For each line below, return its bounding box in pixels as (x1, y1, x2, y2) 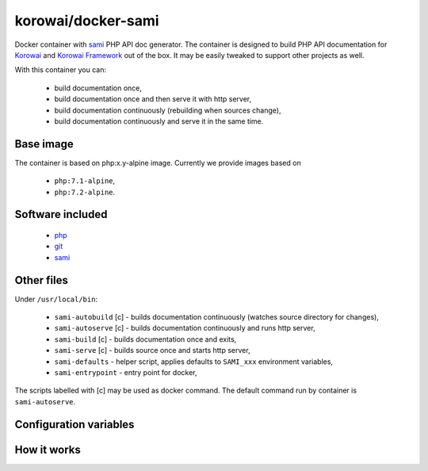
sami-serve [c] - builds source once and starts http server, (54, 346, 250, 355)
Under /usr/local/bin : (14, 294, 98, 304)
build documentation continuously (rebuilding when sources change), (54, 105, 281, 115)
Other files (14, 274, 69, 287)
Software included (14, 208, 108, 221)
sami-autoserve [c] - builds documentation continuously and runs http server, (54, 324, 316, 333)
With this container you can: (14, 65, 107, 75)
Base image (14, 137, 75, 151)
